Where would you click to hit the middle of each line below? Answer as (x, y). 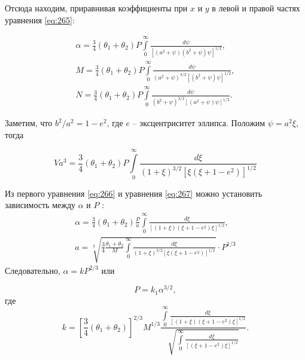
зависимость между (40, 205)
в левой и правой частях (256, 8)
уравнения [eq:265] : (40, 19)
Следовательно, (33, 270)
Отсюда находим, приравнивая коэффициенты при (96, 8)
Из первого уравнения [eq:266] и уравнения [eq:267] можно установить (134, 193)
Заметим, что (29, 123)
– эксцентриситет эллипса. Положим (199, 123)
